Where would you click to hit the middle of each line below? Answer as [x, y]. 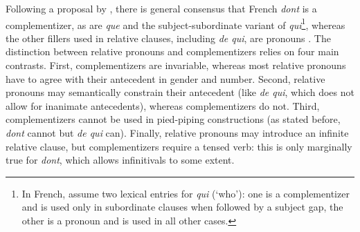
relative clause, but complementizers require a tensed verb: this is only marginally [179, 146]
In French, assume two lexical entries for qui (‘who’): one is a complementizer [186, 193]
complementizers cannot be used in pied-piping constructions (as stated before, [173, 119]
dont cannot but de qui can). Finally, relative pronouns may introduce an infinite [177, 133]
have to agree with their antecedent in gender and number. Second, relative [165, 78]
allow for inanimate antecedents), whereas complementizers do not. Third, [163, 105]
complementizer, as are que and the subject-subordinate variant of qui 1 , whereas [175, 23]
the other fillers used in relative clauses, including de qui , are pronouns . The [168, 38]
